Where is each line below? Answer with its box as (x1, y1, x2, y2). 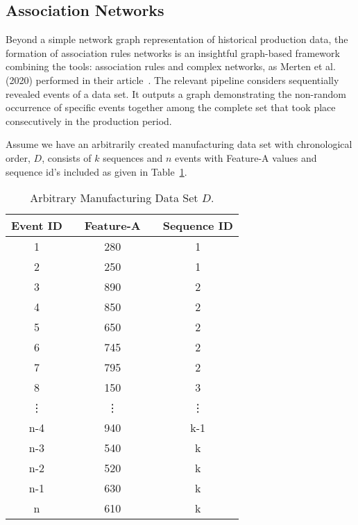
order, (6, 150, 31, 165)
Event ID (11, 217, 62, 234)
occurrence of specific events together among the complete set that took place (6, 100, 336, 115)
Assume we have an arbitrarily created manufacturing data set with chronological (6, 137, 352, 151)
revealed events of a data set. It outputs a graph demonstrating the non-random (6, 86, 346, 101)
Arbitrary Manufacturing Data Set (30, 190, 198, 206)
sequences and (103, 150, 163, 165)
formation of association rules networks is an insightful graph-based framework (6, 45, 340, 60)
